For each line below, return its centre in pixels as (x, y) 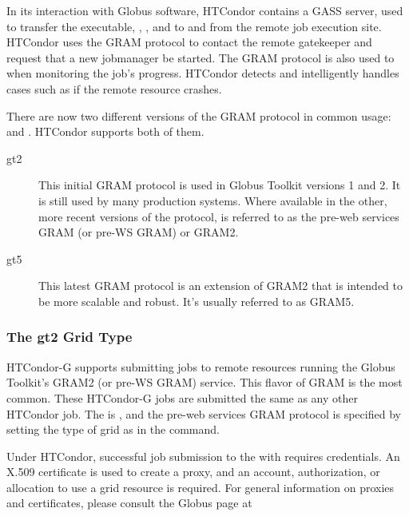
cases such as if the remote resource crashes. (114, 88)
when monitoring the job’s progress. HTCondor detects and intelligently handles (203, 73)
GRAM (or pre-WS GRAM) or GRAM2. (139, 232)
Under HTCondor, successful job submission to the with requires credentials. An (203, 456)
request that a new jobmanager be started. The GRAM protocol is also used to (201, 57)
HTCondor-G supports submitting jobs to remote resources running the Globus (201, 366)
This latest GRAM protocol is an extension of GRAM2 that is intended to (221, 286)
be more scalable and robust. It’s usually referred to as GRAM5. (197, 301)
